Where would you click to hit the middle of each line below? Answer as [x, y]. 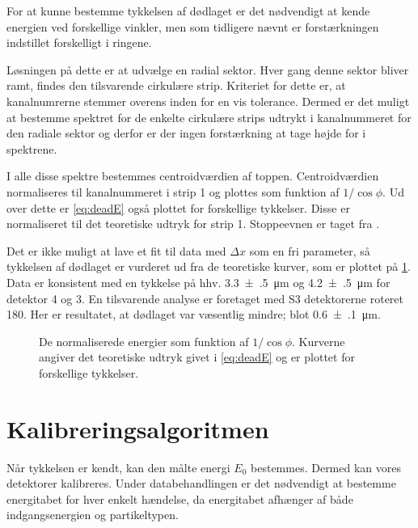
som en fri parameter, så [310, 250]
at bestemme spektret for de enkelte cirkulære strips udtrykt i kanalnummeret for [209, 117]
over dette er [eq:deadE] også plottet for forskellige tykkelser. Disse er [178, 207]
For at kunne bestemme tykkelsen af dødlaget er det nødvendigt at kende [188, 11]
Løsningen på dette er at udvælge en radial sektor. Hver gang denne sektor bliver [208, 69]
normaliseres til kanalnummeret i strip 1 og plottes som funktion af [173, 191]
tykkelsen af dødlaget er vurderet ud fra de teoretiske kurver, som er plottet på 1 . [209, 266]
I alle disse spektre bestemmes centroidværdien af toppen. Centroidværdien [193, 176]
